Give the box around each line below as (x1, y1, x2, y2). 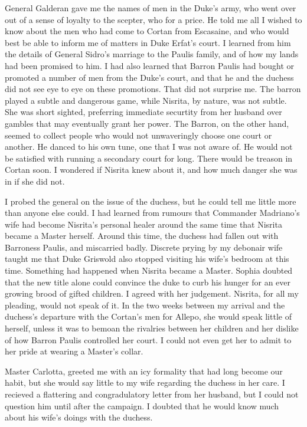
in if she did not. (5, 175, 65, 187)
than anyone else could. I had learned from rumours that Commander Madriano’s (5, 206, 300, 219)
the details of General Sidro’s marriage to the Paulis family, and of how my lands (5, 48, 299, 60)
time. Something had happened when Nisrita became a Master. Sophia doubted (5, 264, 293, 277)
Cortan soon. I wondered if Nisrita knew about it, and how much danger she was (5, 163, 298, 176)
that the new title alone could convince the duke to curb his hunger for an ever (5, 275, 291, 288)
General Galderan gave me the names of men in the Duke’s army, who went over (5, 2, 296, 14)
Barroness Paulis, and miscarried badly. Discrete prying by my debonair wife (5, 241, 283, 253)
